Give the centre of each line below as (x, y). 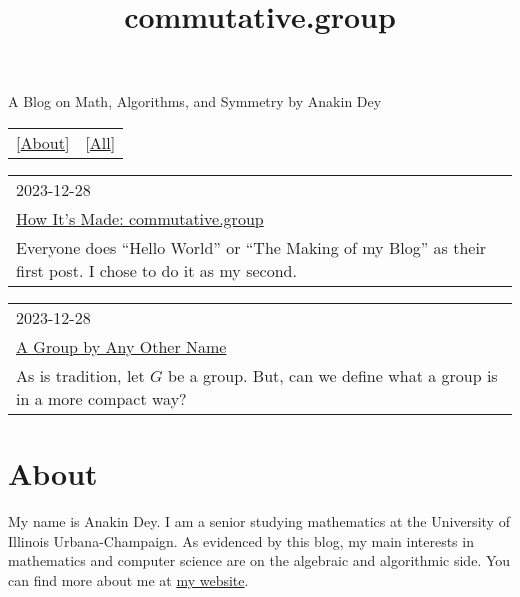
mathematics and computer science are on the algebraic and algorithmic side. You (259, 560)
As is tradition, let (80, 375)
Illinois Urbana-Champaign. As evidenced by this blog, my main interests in (241, 540)
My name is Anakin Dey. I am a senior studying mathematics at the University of (259, 521)
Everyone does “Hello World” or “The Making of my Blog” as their (251, 247)
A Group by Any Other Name (121, 346)
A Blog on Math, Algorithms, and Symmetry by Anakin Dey (195, 101)
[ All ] (100, 142)
